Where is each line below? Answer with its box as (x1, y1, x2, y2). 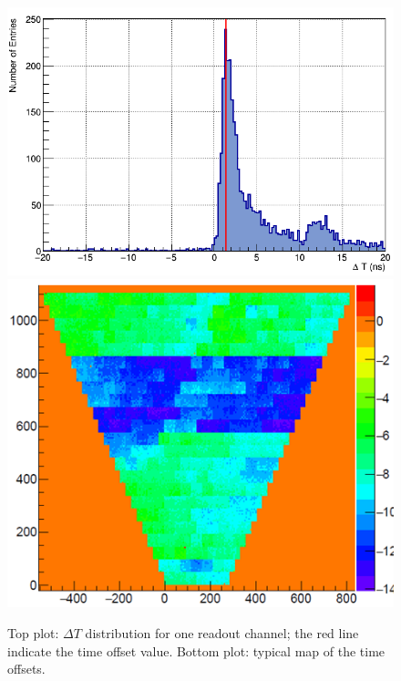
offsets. (7, 659, 46, 678)
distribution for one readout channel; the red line (85, 624, 359, 642)
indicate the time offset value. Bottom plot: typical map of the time (7, 641, 386, 660)
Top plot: (7, 624, 59, 642)
